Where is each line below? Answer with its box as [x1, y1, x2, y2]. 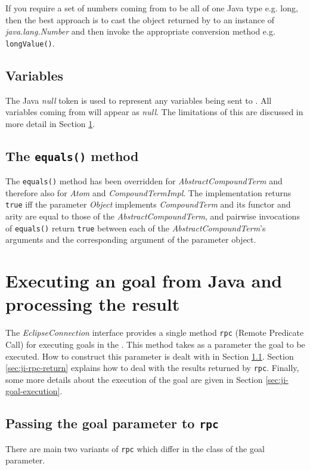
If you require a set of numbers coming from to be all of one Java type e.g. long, [5, 2, 298, 14]
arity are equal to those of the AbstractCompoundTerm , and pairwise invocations [5, 210, 300, 222]
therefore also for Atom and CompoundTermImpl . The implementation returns [5, 186, 292, 199]
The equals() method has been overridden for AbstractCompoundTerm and [5, 175, 283, 187]
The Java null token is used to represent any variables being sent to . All [5, 94, 272, 106]
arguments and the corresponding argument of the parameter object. [5, 233, 256, 246]
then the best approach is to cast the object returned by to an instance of [5, 13, 275, 26]
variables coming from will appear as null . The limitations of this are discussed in [5, 106, 303, 118]
